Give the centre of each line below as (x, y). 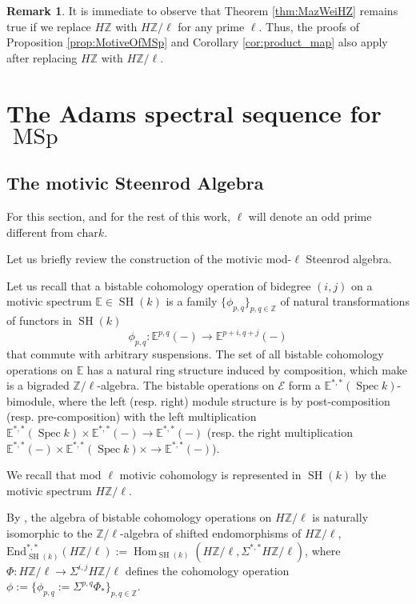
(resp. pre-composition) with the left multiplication (132, 416)
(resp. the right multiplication (280, 432)
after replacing (42, 57)
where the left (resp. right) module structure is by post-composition (224, 400)
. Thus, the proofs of (309, 26)
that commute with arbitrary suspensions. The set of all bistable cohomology (195, 354)
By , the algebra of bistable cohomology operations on (139, 517)
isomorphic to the (50, 532)
